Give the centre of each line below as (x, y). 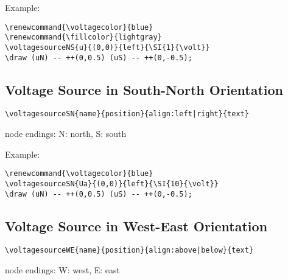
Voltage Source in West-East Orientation (136, 226)
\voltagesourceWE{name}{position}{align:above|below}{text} (129, 250)
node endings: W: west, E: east (63, 270)
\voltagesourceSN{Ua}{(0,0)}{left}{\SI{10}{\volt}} (112, 184)
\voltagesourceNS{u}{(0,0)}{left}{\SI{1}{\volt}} (107, 47)
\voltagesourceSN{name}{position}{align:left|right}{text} (127, 114)
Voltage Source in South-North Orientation (144, 89)
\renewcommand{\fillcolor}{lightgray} (83, 37)
